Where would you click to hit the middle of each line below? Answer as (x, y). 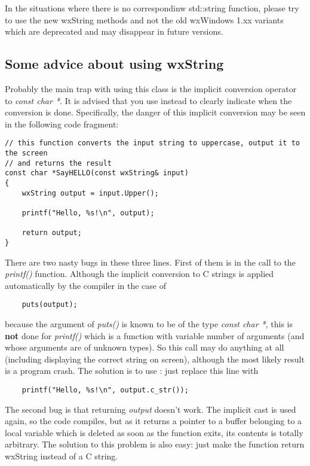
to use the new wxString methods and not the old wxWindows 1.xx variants (144, 19)
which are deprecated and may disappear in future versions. (114, 31)
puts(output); (50, 305)
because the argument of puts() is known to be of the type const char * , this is (149, 324)
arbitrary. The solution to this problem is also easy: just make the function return (155, 444)
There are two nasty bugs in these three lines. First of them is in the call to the (150, 262)
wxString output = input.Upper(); (90, 193)
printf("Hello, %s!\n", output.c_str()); (105, 390)
